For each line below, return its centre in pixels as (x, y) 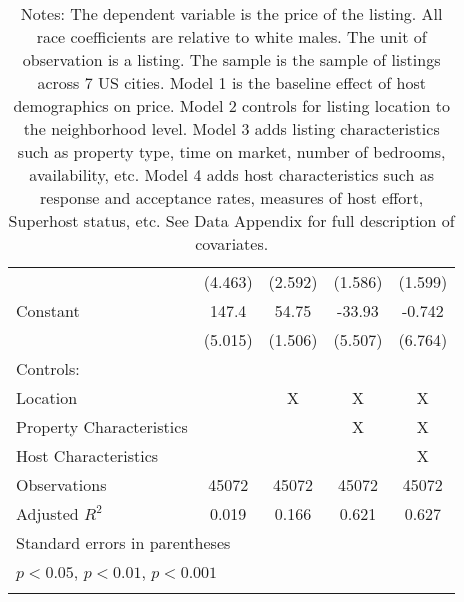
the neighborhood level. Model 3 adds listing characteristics (231, 128)
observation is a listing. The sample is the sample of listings (231, 59)
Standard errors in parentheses (123, 542)
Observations (61, 484)
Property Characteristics (102, 426)
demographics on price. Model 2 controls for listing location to (231, 105)
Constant (48, 310)
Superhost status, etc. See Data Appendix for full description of (231, 220)
